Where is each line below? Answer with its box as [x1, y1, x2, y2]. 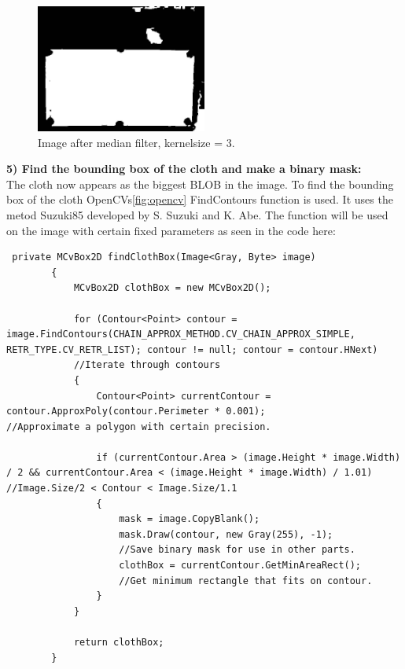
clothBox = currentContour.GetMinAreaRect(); [119, 560, 362, 572]
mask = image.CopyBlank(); [119, 513, 260, 525]
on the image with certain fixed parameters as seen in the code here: [6, 222, 336, 238]
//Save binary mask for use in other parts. [119, 544, 355, 556]
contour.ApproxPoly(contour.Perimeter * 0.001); [6, 406, 266, 417]
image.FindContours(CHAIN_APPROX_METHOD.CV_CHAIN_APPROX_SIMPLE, [6, 329, 355, 340]
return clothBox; [73, 637, 164, 648]
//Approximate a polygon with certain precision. [6, 421, 271, 432]
